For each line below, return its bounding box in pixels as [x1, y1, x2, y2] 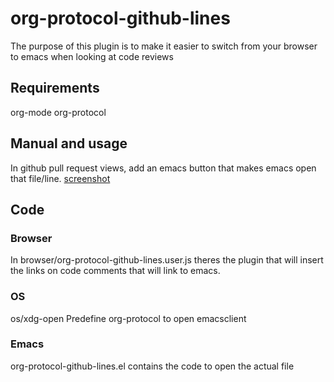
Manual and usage [10, 135, 128, 152]
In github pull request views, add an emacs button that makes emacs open [10, 162, 317, 174]
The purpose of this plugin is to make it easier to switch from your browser [10, 40, 318, 52]
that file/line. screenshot [10, 172, 111, 184]
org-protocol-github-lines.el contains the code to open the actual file [10, 360, 295, 372]
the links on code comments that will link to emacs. [10, 265, 221, 277]
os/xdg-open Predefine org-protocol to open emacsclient [10, 312, 247, 324]
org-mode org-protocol [10, 106, 107, 118]
